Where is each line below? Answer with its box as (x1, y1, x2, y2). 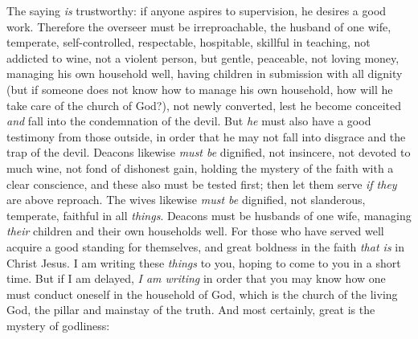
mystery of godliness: (6, 317, 110, 333)
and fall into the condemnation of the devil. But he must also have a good (6, 112, 371, 129)
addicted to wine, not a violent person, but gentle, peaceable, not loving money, (6, 49, 400, 66)
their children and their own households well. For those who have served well (6, 223, 384, 239)
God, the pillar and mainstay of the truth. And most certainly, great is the (6, 301, 375, 318)
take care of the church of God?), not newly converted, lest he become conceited (6, 96, 402, 113)
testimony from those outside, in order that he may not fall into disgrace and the (6, 128, 406, 145)
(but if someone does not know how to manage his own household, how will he (6, 80, 393, 97)
